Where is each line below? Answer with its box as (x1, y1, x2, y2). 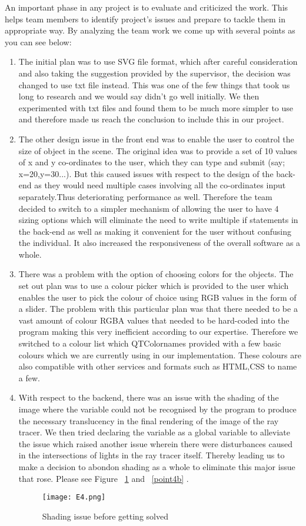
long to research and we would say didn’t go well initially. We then (18, 90, 260, 102)
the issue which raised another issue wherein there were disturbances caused (18, 437, 292, 450)
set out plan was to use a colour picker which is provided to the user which (18, 279, 289, 292)
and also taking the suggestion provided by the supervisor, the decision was (18, 66, 291, 79)
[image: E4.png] (42, 493, 106, 502)
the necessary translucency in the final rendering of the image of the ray (18, 414, 279, 427)
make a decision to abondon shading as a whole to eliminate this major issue (18, 460, 295, 472)
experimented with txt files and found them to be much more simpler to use (18, 101, 294, 114)
